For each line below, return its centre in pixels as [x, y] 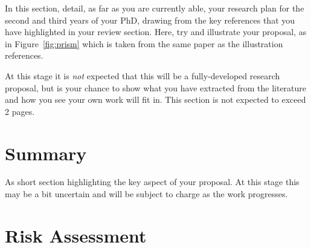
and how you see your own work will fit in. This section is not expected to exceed [155, 100]
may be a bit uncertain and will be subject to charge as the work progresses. [146, 194]
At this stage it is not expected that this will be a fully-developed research [143, 75]
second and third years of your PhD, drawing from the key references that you [150, 20]
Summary [46, 153]
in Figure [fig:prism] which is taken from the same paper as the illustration [144, 43]
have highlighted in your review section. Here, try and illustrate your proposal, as [156, 32]
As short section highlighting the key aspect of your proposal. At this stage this [152, 182]
